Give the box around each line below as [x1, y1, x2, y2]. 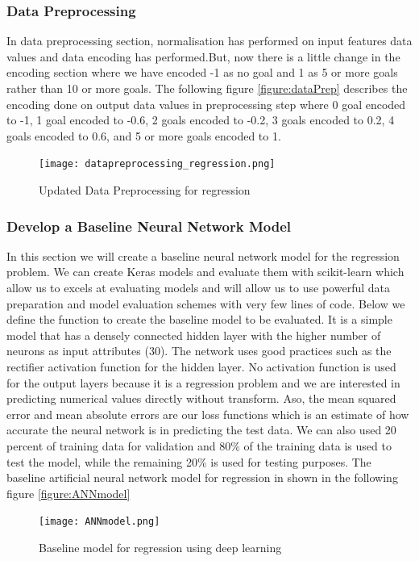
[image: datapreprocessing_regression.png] [39, 158, 276, 170]
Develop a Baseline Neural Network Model [6, 216, 292, 236]
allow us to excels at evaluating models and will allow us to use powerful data [6, 279, 390, 296]
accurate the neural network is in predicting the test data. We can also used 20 [6, 421, 396, 438]
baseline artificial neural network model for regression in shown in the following [6, 469, 398, 486]
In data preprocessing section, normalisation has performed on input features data [6, 32, 413, 49]
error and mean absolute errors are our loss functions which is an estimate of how [6, 405, 409, 422]
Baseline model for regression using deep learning [39, 539, 282, 555]
